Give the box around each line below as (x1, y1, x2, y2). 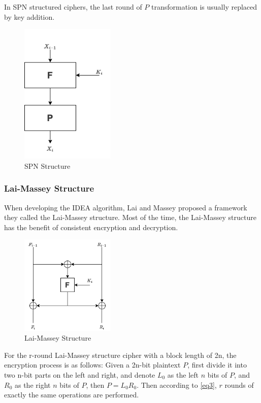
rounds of (224, 379, 254, 390)
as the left (167, 369, 199, 380)
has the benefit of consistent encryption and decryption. (4, 222, 178, 232)
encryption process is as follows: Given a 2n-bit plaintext (4, 359, 181, 370)
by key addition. (4, 11, 55, 22)
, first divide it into (187, 359, 247, 370)
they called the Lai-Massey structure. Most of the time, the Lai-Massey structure (4, 212, 256, 223)
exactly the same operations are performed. (4, 389, 139, 400)
